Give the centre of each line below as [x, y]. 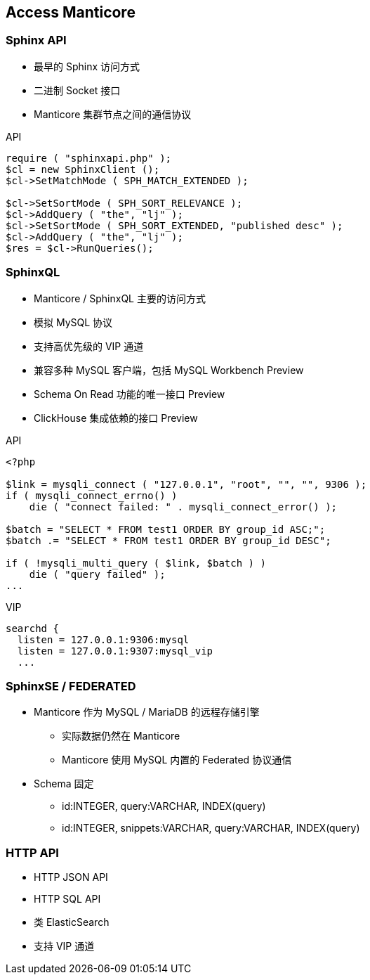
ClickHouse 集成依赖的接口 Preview [116, 418]
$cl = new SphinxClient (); [83, 169]
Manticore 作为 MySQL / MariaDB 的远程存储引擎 [147, 712]
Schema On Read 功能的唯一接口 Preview [130, 394]
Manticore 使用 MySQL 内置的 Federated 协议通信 [177, 760]
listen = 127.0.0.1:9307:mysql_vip [115, 651]
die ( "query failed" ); [97, 574]
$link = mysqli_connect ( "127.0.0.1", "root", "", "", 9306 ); [186, 484]
